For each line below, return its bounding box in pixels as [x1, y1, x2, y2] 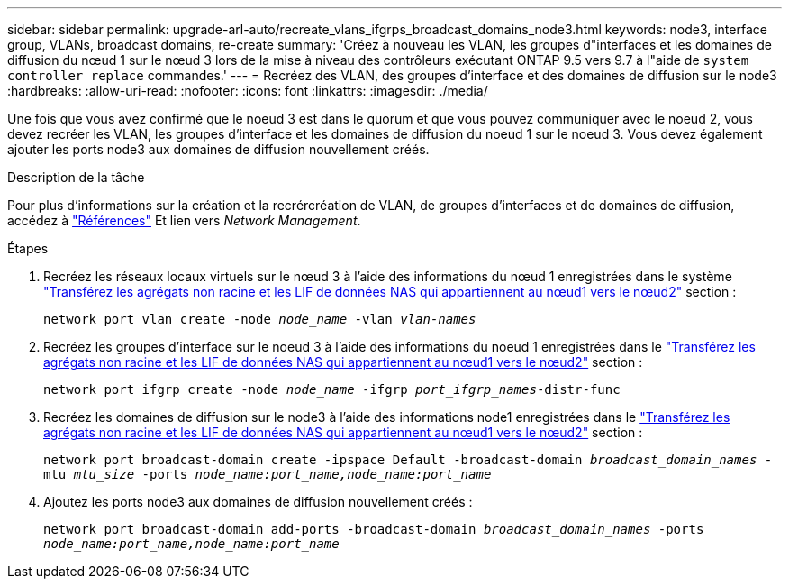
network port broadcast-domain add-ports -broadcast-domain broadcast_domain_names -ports [43, 522, 704, 536]
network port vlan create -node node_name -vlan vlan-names [43, 312, 476, 326]
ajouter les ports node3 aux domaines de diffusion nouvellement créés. [7, 142, 430, 157]
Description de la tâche [7, 169, 145, 185]
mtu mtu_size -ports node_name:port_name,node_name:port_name [43, 467, 492, 481]
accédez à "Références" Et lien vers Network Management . [7, 213, 361, 228]
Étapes [7, 241, 49, 256]
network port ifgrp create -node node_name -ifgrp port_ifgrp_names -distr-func [43, 382, 621, 397]
